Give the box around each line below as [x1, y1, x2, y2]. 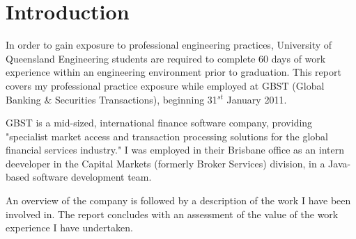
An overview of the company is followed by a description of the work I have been [6, 193, 351, 208]
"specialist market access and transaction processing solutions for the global [6, 129, 329, 143]
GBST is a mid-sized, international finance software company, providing [6, 115, 313, 130]
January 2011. [226, 92, 287, 106]
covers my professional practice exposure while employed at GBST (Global [6, 78, 325, 92]
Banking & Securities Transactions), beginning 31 [6, 92, 217, 106]
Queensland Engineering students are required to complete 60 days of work [6, 51, 326, 65]
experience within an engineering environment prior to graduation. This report [6, 65, 341, 79]
